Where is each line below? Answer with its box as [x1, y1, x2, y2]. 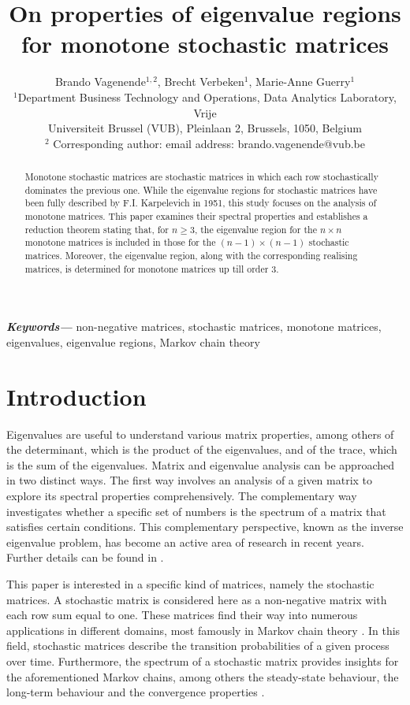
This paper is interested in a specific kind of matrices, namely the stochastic [6, 575, 375, 592]
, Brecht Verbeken [157, 73, 244, 90]
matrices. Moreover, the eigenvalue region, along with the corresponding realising [24, 249, 358, 262]
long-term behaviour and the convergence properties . [6, 684, 265, 700]
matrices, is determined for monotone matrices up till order [24, 262, 269, 275]
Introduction [6, 380, 147, 412]
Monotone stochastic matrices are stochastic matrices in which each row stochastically [24, 170, 378, 184]
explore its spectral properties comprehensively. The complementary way [6, 488, 357, 504]
